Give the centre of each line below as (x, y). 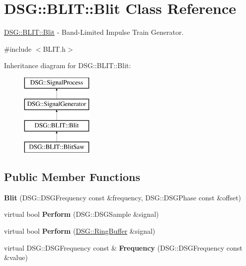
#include (18, 48)
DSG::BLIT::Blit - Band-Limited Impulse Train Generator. (94, 32)
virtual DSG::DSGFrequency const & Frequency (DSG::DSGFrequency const (123, 247)
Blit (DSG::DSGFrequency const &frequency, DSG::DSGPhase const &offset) (123, 197)
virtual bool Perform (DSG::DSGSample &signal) (82, 214)
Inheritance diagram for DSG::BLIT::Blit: (68, 65)
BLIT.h (54, 48)
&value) (16, 257)
